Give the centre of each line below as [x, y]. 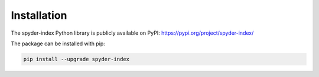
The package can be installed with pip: [58, 43]
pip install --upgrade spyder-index [77, 59]
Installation [39, 15]
